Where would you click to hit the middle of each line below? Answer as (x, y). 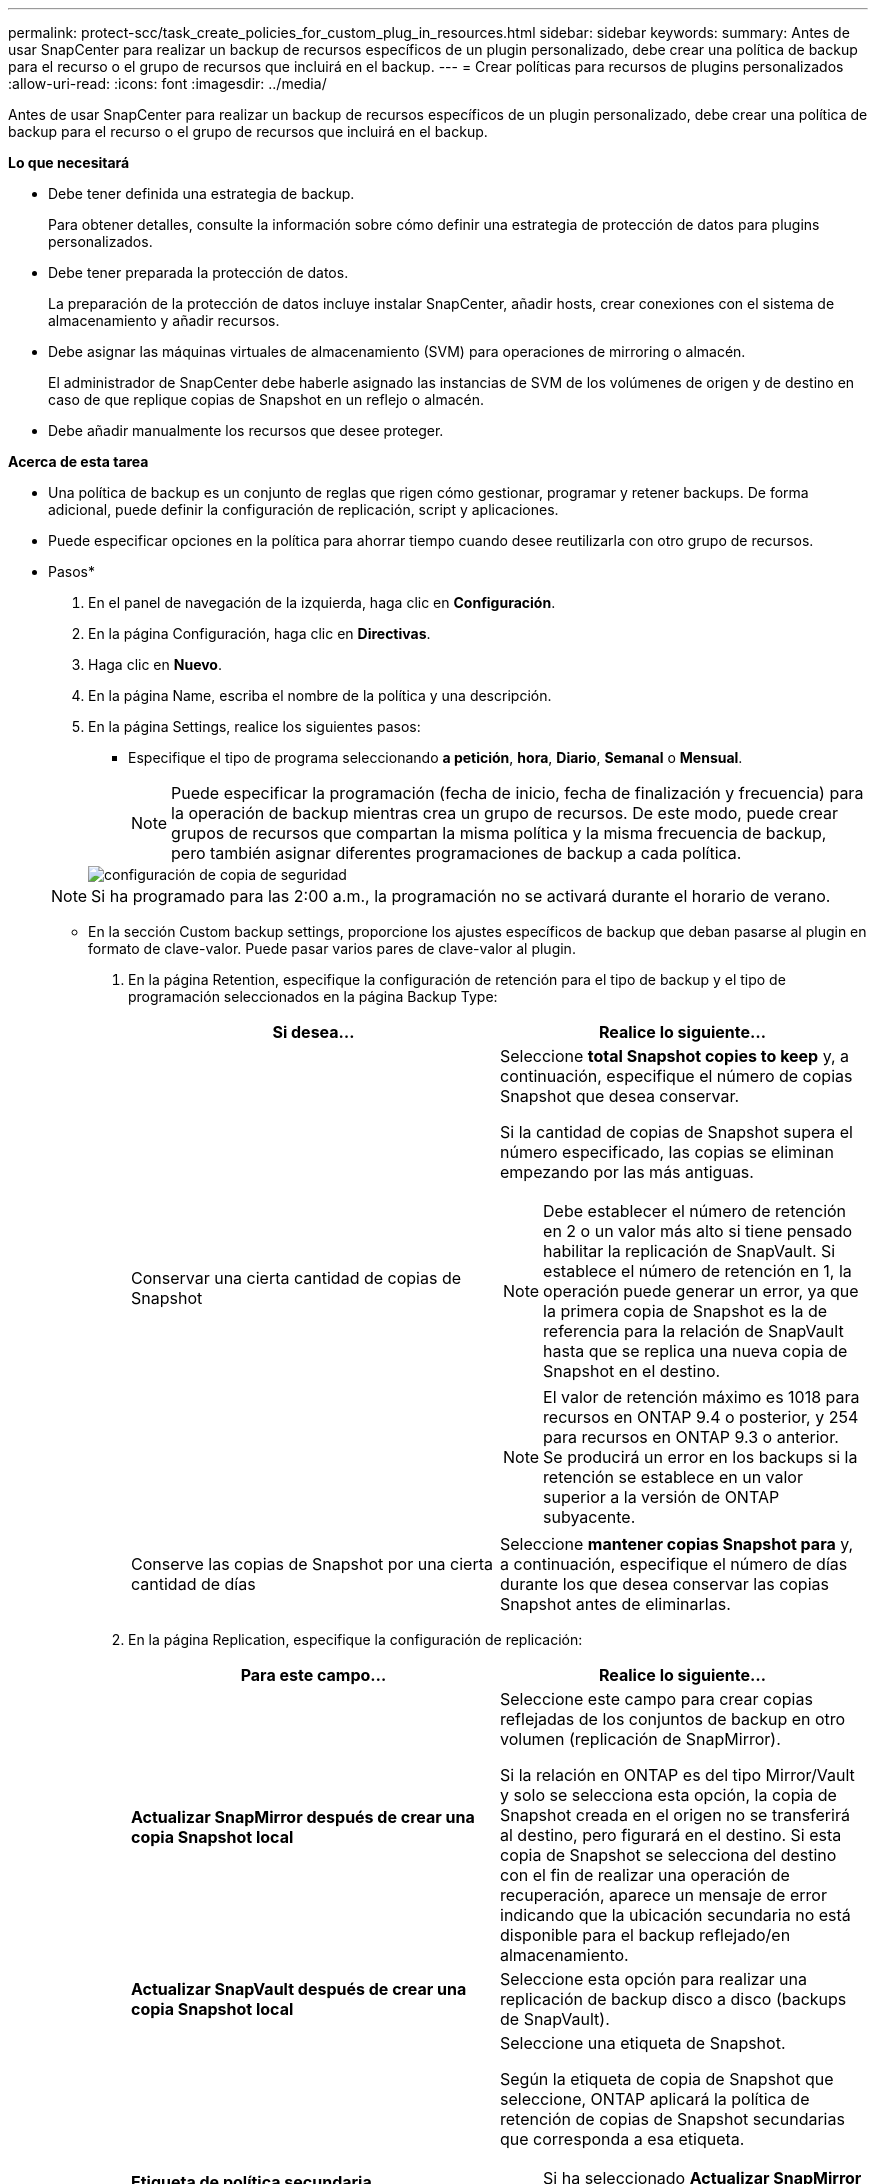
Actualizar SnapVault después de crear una (299, 1989)
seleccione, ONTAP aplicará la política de (655, 2099)
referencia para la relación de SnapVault (693, 1331)
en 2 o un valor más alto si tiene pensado (698, 1231)
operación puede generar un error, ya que (701, 1291)
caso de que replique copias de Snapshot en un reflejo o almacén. (266, 399)
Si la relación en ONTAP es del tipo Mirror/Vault (677, 1775)
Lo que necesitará (69, 162)
